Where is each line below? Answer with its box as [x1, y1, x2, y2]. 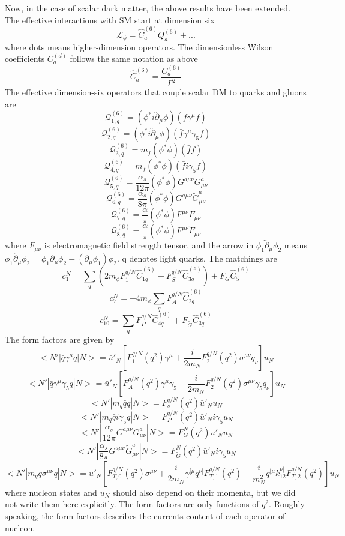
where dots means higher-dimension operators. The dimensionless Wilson [5, 40, 274, 53]
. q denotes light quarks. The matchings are [116, 252, 277, 265]
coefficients [5, 52, 45, 65]
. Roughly [269, 498, 305, 510]
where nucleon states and [5, 486, 97, 498]
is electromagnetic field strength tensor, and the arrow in [44, 239, 254, 251]
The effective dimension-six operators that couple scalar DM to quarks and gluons [5, 86, 307, 98]
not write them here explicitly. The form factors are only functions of [5, 498, 259, 510]
